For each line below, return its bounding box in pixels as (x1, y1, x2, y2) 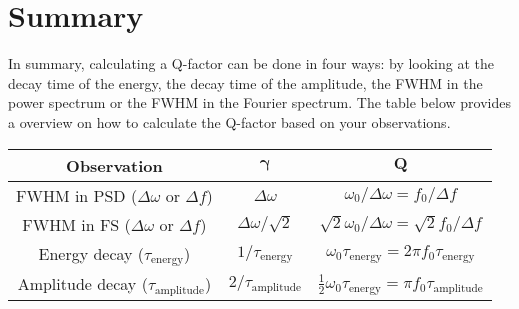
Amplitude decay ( (17, 272, 148, 296)
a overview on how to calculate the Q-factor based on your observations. (8, 111, 451, 132)
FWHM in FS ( (22, 212, 131, 236)
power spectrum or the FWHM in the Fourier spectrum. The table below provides (8, 92, 511, 113)
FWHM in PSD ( (16, 183, 138, 207)
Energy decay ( (38, 241, 145, 265)
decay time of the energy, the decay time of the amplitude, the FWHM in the (8, 72, 483, 93)
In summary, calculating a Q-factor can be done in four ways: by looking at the (8, 53, 495, 74)
